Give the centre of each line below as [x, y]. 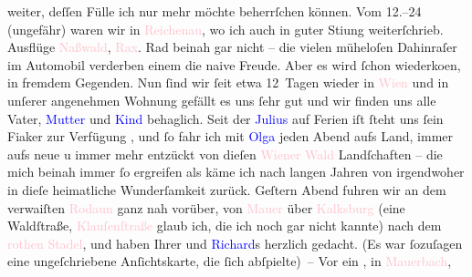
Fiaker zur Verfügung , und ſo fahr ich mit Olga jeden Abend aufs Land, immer [231, 136]
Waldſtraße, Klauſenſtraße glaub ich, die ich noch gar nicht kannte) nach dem [225, 226]
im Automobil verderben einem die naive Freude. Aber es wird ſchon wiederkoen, [234, 64]
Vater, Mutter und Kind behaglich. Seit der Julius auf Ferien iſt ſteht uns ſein [226, 118]
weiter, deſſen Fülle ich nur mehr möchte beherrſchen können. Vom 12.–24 [215, 11]
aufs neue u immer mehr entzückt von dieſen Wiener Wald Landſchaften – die [225, 154]
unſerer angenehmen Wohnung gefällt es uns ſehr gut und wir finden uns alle [222, 100]
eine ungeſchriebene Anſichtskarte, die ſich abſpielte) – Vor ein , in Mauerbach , [230, 261]
